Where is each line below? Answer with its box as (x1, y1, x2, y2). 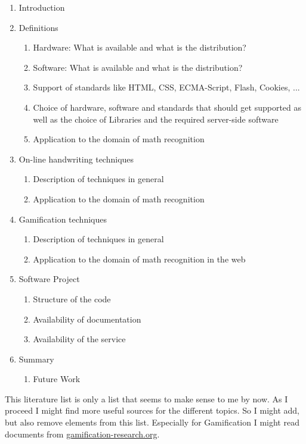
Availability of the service (33, 333, 126, 345)
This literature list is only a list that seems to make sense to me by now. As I (5, 392, 288, 405)
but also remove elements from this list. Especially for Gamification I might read (5, 416, 299, 429)
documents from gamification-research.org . (5, 427, 160, 440)
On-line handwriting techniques (18, 152, 134, 165)
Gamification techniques (18, 212, 107, 225)
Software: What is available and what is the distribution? (33, 61, 243, 73)
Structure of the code (33, 292, 111, 305)
